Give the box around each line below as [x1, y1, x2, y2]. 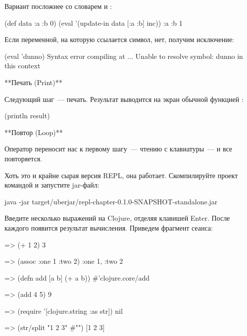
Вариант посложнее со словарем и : [4, 1, 112, 11]
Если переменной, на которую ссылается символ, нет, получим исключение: [4, 34, 234, 45]
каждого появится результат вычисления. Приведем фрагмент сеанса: [4, 222, 213, 233]
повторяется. [4, 153, 43, 163]
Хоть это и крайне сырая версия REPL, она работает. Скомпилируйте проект [4, 170, 238, 180]
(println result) [4, 110, 50, 121]
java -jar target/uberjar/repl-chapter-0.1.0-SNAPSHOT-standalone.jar [4, 196, 218, 206]
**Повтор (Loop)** [4, 127, 63, 137]
